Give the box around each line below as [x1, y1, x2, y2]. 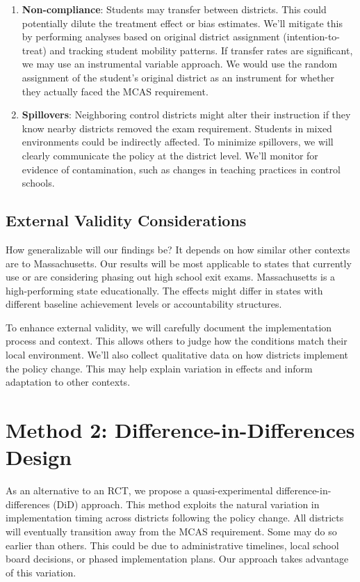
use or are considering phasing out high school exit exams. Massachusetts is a [6, 269, 336, 284]
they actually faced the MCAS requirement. [22, 84, 208, 98]
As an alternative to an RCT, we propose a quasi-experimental [6, 483, 273, 498]
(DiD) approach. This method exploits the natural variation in [53, 496, 320, 511]
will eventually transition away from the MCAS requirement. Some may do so [6, 524, 337, 538]
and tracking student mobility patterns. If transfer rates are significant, [49, 42, 353, 57]
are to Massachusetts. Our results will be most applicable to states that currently [6, 255, 352, 270]
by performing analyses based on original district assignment [22, 29, 280, 44]
